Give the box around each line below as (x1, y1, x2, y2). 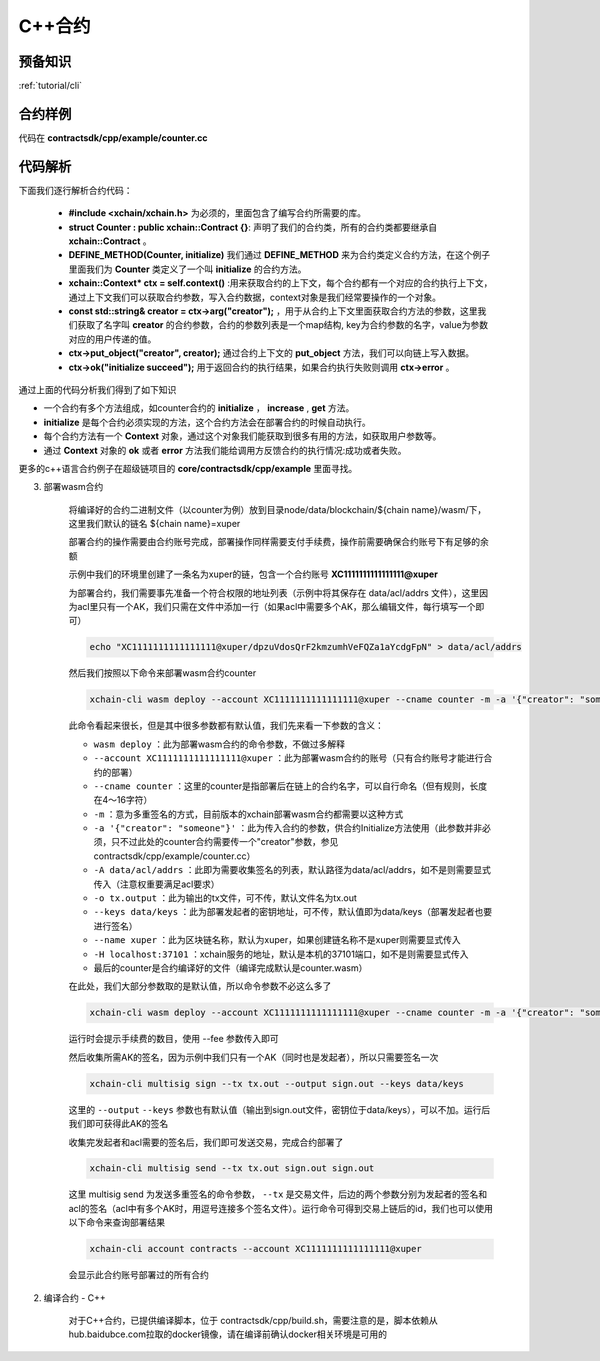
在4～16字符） (93, 794, 153, 806)
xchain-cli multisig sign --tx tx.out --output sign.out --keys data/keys (89, 1078, 465, 1089)
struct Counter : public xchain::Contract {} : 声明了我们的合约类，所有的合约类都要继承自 (68, 221, 438, 233)
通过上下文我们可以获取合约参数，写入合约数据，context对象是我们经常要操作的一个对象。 (68, 291, 442, 303)
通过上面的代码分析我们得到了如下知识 (18, 383, 177, 395)
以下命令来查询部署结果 (68, 1216, 165, 1229)
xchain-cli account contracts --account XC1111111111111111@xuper (89, 1243, 422, 1255)
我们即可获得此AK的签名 (68, 1118, 169, 1130)
